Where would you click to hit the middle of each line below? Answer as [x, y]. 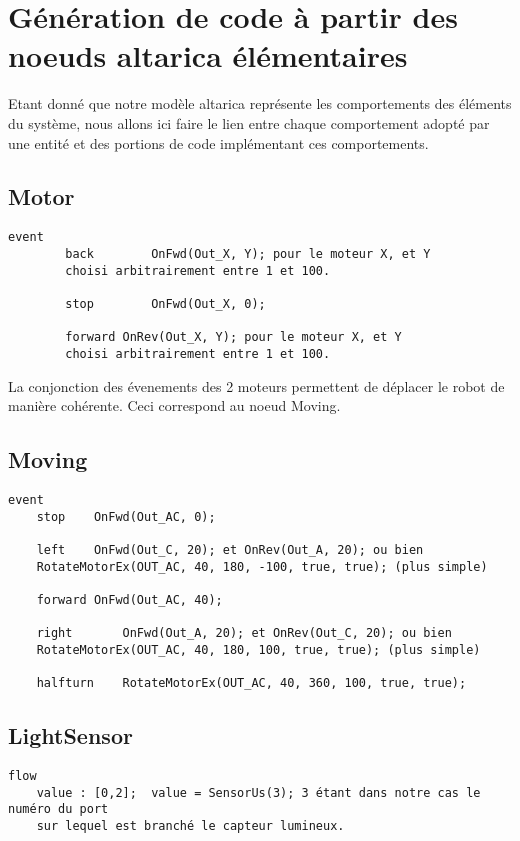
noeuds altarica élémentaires [208, 55]
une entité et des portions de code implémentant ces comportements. [218, 142]
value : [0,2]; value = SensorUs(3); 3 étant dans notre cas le [258, 792]
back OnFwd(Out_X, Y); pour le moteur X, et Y [248, 253]
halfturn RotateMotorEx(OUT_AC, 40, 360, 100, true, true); [251, 683]
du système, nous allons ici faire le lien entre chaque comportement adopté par [249, 122]
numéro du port [58, 809]
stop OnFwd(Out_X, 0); [165, 303]
